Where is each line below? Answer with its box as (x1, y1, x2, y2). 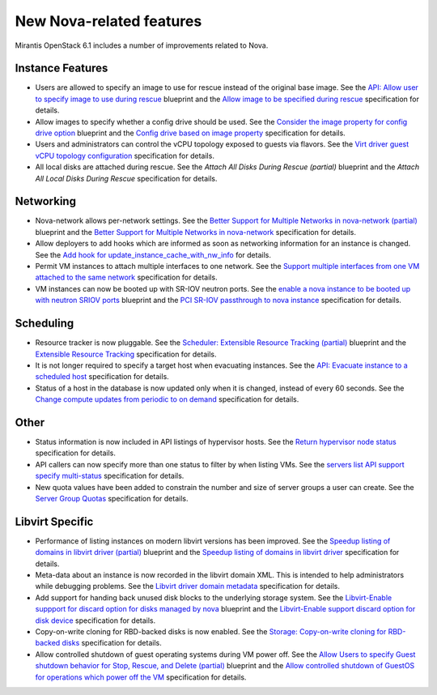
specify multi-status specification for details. (35, 471, 185, 481)
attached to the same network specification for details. (35, 272, 218, 283)
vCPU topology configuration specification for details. (35, 151, 214, 160)
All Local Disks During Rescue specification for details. (35, 173, 218, 183)
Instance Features (15, 62, 108, 75)
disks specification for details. (62, 638, 162, 648)
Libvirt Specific (15, 514, 94, 528)
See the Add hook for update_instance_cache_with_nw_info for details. (35, 249, 271, 259)
